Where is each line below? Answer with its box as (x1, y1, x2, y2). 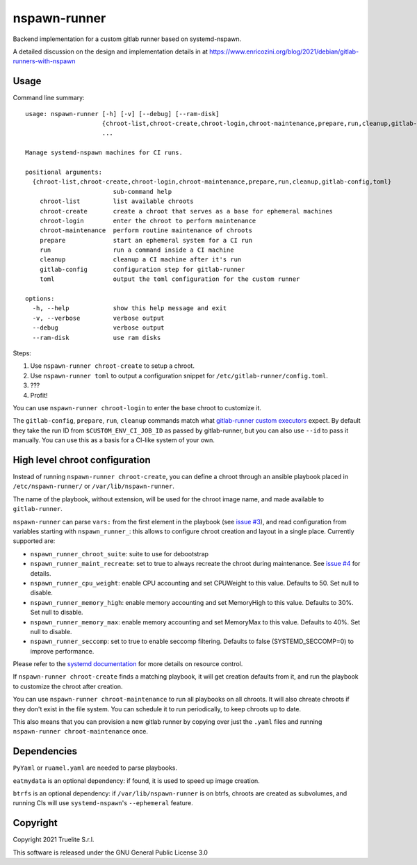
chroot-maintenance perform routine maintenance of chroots (39, 227, 253, 234)
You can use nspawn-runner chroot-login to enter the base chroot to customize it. (13, 403, 262, 412)
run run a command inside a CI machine (39, 246, 234, 254)
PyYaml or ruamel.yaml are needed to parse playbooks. (13, 763, 177, 772)
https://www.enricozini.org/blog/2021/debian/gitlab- (209, 47, 359, 56)
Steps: (13, 349, 31, 357)
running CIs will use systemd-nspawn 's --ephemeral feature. (13, 799, 194, 807)
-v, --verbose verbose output (32, 314, 165, 322)
